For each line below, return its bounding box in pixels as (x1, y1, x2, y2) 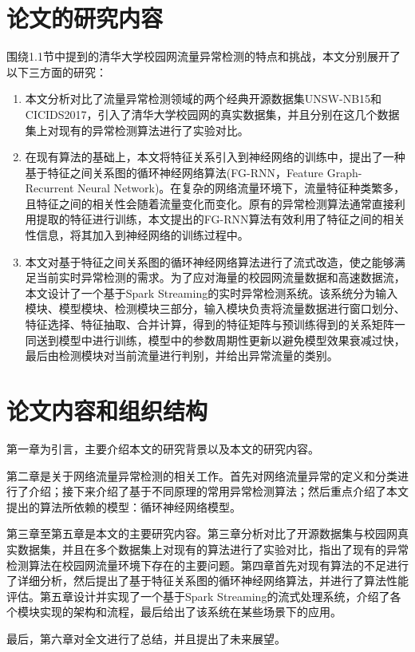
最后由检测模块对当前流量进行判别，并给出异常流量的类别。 (25, 347, 338, 364)
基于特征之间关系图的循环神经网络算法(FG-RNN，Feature (25, 164, 324, 180)
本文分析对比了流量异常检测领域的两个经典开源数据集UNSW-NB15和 (25, 90, 382, 107)
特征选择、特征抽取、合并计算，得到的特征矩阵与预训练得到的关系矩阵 (25, 316, 394, 333)
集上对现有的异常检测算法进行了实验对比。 (25, 121, 249, 138)
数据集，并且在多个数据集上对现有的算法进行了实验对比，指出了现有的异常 (17, 540, 409, 557)
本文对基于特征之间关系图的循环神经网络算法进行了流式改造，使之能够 (25, 253, 394, 270)
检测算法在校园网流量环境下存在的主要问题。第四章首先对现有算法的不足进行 (6, 556, 409, 573)
